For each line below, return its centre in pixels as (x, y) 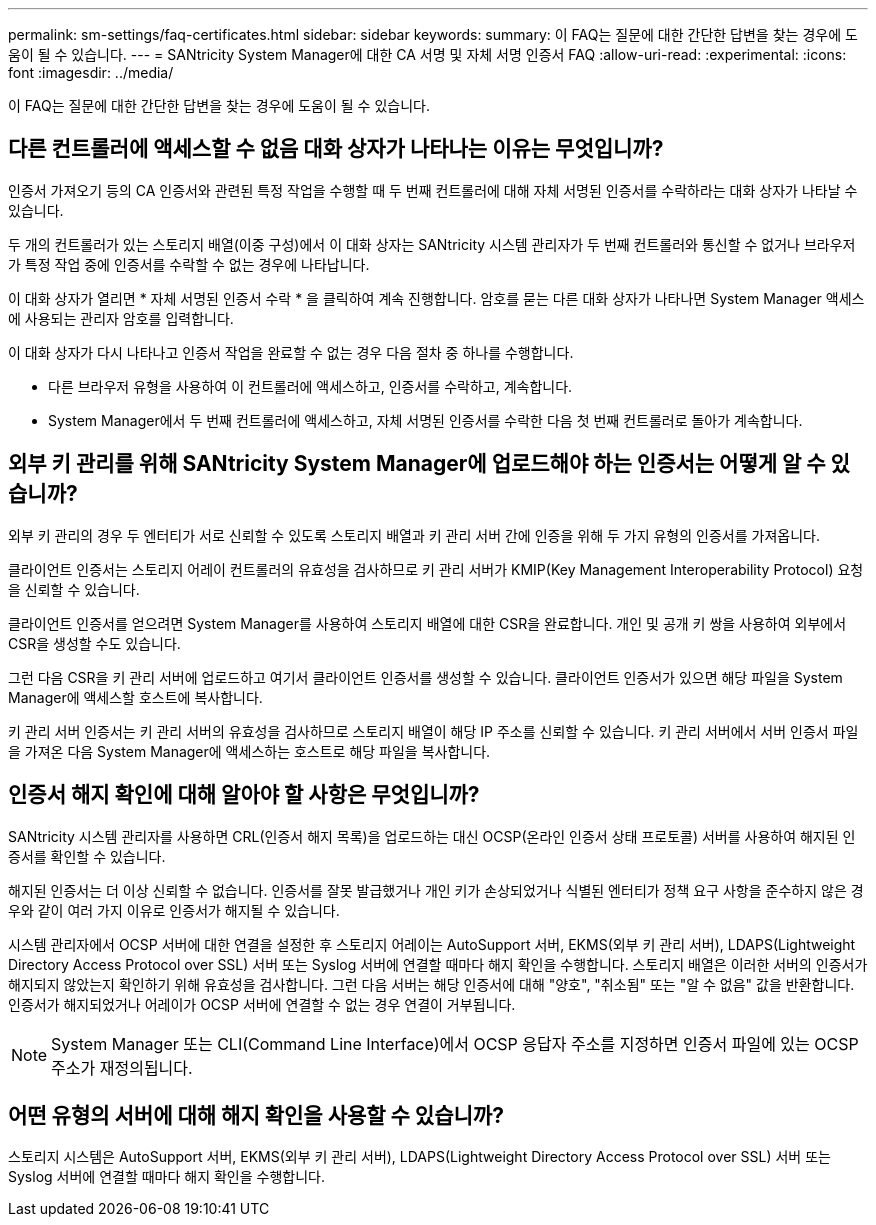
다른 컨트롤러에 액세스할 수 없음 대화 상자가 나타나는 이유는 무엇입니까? (336, 149)
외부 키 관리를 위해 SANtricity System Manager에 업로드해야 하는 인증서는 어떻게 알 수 (417, 464)
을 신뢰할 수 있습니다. (74, 589)
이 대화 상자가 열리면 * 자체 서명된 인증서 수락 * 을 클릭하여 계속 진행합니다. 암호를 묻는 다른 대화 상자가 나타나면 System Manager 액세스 (436, 298)
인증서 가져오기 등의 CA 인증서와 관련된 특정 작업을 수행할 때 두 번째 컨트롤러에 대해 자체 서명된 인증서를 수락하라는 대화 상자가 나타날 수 (433, 190)
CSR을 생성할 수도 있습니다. (94, 643)
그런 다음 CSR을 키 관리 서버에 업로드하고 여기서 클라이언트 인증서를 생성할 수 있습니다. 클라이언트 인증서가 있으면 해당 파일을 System (425, 677)
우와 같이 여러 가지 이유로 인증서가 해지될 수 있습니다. (174, 910)
